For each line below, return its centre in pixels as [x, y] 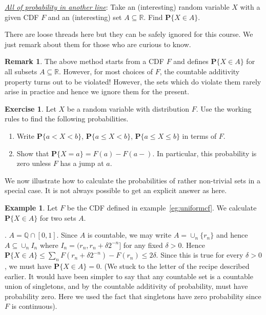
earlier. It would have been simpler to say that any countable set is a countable [129, 276]
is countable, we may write [129, 235]
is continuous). [34, 306]
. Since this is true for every [200, 255]
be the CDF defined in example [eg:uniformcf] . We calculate [162, 207]
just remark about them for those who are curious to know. [98, 44]
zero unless [34, 163]
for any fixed [143, 245]
